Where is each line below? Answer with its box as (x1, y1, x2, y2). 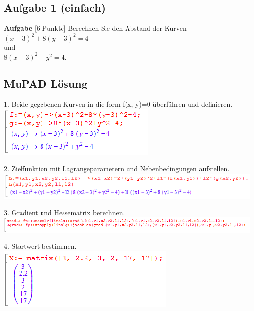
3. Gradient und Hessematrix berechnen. (4, 207, 125, 217)
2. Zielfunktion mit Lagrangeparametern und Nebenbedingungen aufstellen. (4, 163, 230, 173)
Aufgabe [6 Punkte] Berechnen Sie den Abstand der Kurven (4, 23, 187, 33)
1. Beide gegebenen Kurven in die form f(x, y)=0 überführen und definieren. (4, 98, 233, 109)
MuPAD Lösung (4, 75, 87, 90)
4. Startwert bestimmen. (4, 241, 77, 251)
